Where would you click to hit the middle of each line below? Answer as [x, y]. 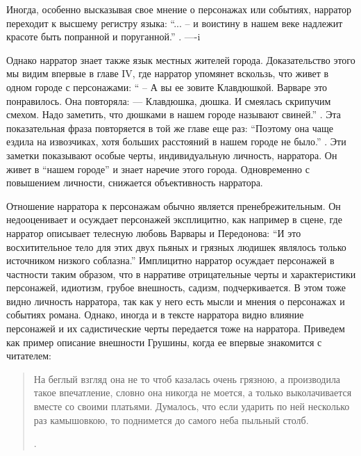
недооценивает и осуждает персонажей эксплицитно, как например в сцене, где [174, 219]
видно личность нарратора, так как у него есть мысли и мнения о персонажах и [176, 301]
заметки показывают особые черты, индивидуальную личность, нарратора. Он [172, 155]
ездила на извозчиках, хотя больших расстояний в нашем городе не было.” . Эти [176, 141]
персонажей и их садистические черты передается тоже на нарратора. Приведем [176, 328]
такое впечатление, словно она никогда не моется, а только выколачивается [193, 392]
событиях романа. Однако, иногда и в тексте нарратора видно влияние [155, 315]
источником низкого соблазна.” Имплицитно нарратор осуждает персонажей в [170, 260]
